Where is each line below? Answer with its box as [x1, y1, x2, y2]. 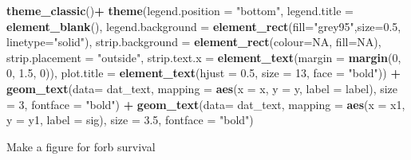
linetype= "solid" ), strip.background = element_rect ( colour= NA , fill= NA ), [6, 33, 381, 50]
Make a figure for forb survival [6, 138, 156, 154]
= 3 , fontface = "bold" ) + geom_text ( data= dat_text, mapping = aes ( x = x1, [6, 96, 405, 112]
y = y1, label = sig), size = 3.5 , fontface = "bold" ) [6, 111, 254, 128]
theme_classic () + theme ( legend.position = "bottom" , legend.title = [6, 2, 354, 18]
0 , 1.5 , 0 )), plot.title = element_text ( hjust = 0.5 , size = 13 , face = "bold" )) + [6, 64, 401, 81]
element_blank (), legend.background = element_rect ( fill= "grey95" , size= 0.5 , [6, 18, 401, 34]
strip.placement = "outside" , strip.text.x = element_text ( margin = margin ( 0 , [6, 49, 401, 65]
